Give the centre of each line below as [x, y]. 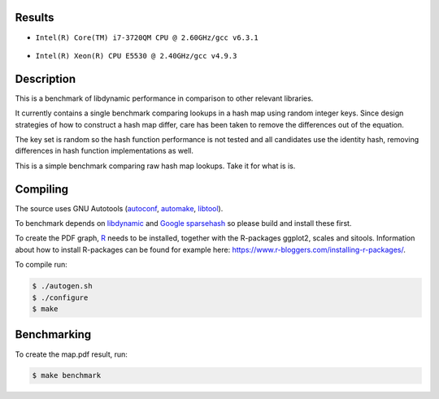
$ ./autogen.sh [62, 286]
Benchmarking [53, 334]
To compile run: [41, 265]
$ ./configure [60, 297]
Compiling [42, 189]
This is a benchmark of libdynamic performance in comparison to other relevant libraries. [164, 98]
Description [46, 78]
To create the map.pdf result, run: [71, 354]
